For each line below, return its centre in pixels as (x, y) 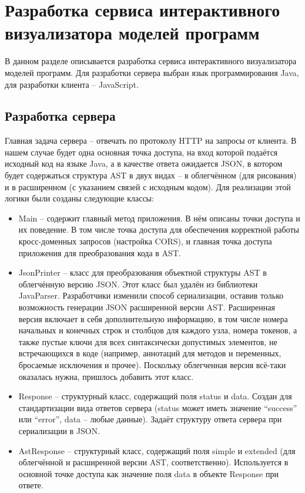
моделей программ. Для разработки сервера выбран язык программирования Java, (152, 72)
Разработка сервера (60, 116)
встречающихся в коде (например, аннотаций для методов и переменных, (150, 353)
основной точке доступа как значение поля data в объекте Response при (148, 473)
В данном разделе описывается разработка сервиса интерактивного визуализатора (151, 61)
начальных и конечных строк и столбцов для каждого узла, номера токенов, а (158, 330)
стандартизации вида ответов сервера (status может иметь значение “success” (158, 407)
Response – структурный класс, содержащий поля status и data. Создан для (155, 396)
